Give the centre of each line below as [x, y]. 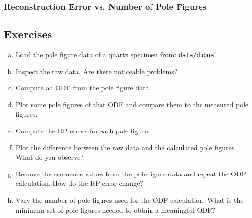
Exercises [28, 34]
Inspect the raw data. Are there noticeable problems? [97, 71]
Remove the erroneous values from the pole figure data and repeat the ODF [131, 173]
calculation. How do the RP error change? [79, 183]
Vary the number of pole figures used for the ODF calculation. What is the [129, 200]
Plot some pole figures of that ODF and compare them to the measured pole [132, 104]
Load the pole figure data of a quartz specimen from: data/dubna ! [116, 55]
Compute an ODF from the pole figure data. [83, 88]
